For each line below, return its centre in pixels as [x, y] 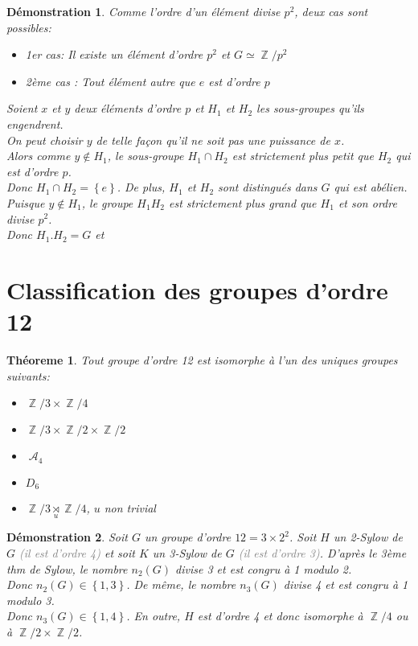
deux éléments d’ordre [128, 108]
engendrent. [35, 123]
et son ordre [367, 202]
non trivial [130, 508]
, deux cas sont [331, 11]
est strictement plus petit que [303, 156]
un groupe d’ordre [188, 537]
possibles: [29, 27]
